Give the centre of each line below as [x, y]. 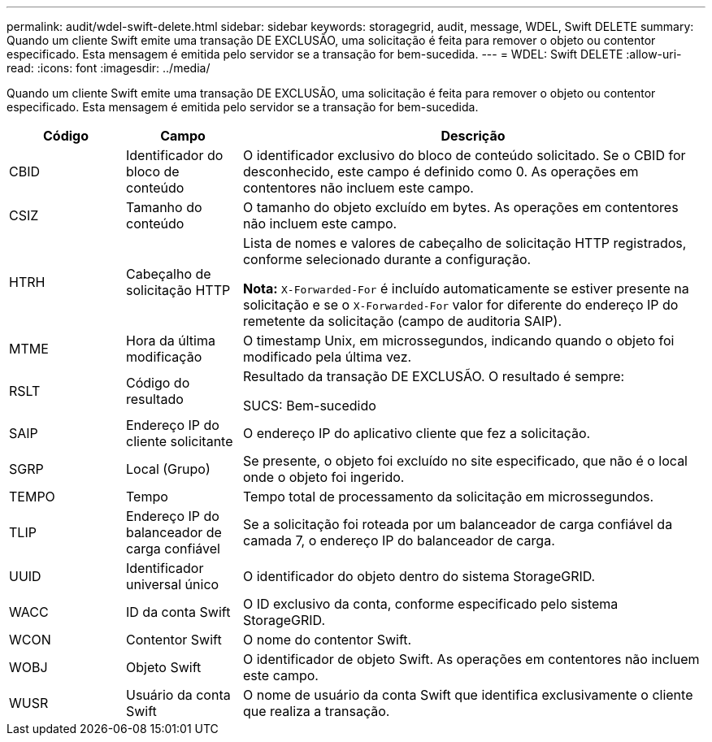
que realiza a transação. [316, 711]
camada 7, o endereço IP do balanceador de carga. [399, 540]
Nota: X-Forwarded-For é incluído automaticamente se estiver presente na [466, 289]
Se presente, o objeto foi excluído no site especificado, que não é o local [465, 461]
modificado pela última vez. [327, 357]
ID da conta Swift [178, 612]
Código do [158, 383]
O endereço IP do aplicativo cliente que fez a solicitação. [417, 433]
